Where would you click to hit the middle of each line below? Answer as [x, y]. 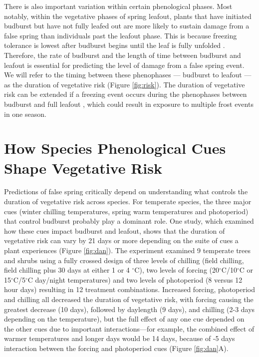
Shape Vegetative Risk [83, 168]
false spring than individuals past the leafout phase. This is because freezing [121, 35]
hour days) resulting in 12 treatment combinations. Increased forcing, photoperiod [130, 289]
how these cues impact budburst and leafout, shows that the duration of [115, 230]
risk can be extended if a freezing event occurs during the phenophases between [126, 94]
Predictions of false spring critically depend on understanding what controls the [126, 191]
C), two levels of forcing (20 [177, 270]
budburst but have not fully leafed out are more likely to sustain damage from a [127, 26]
